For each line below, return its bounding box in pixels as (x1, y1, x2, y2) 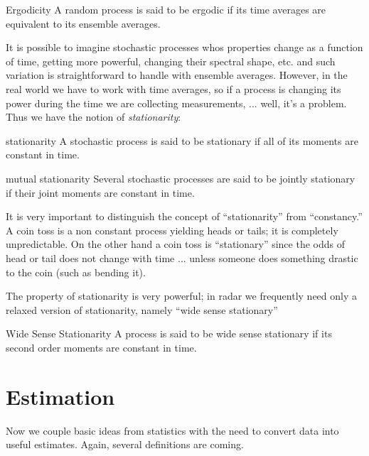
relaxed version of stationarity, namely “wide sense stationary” (6, 302, 278, 317)
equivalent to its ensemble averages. (6, 16, 161, 31)
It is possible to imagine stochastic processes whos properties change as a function (6, 40, 363, 55)
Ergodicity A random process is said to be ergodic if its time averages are (6, 2, 326, 16)
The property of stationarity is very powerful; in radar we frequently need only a (6, 288, 358, 303)
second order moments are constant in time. (6, 340, 197, 354)
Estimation (6, 381, 115, 411)
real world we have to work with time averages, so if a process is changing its (6, 81, 341, 96)
